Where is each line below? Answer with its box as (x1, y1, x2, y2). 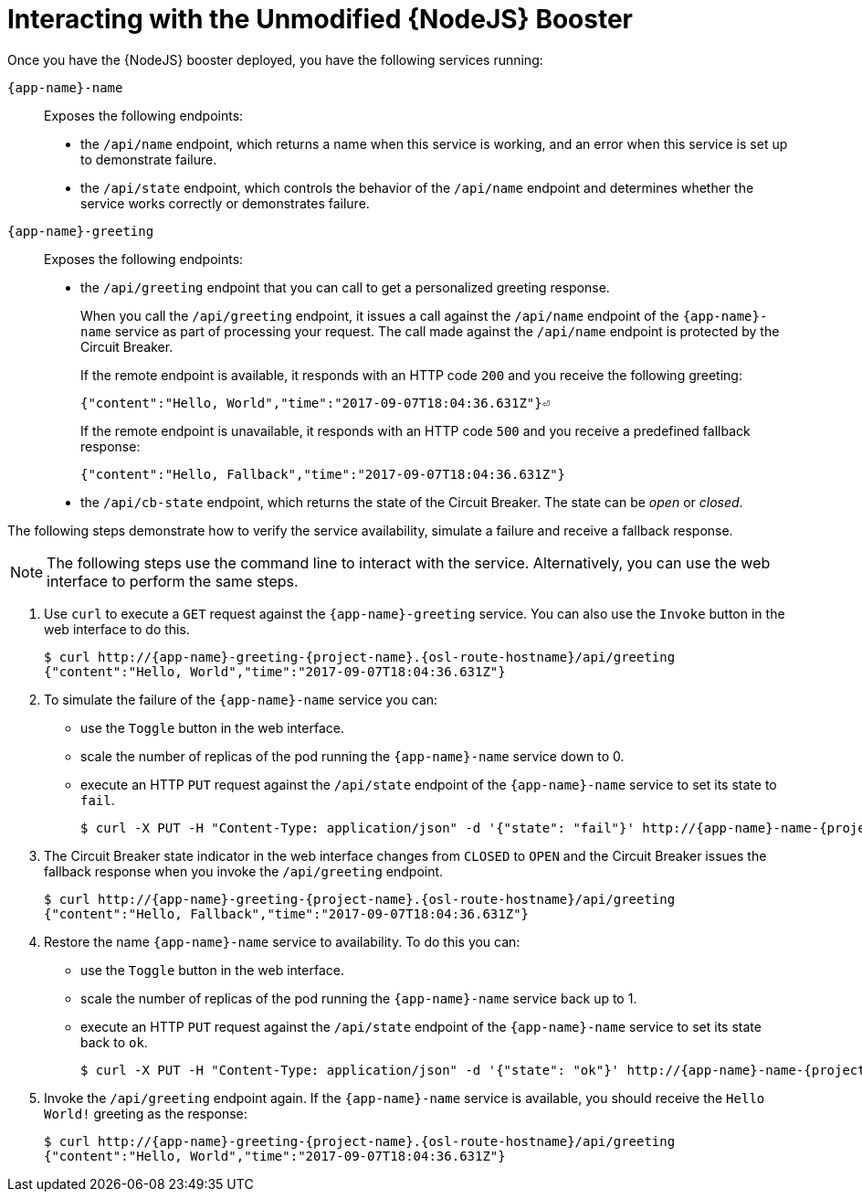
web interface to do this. (44, 621, 190, 637)
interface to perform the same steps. (47, 571, 299, 590)
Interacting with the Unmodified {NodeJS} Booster (7, 4, 633, 35)
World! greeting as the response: (44, 1105, 247, 1121)
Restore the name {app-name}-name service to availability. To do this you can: (44, 933, 520, 950)
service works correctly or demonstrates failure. (80, 195, 370, 211)
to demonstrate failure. (80, 151, 217, 167)
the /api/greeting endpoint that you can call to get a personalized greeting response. (80, 279, 610, 295)
